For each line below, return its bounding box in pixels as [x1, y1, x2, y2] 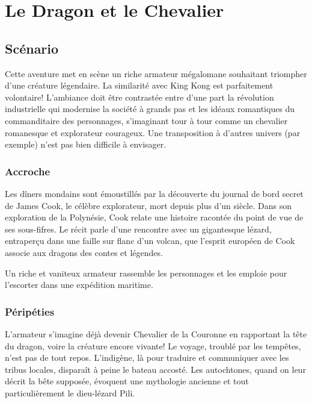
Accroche [5, 163, 50, 178]
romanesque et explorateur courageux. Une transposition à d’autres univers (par [5, 126, 301, 139]
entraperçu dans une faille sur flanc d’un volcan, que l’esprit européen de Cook [5, 234, 295, 247]
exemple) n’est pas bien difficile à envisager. [5, 138, 167, 151]
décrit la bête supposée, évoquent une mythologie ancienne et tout [5, 375, 249, 387]
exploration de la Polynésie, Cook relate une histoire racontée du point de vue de [5, 211, 304, 223]
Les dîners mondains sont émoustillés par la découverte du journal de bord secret [5, 187, 304, 199]
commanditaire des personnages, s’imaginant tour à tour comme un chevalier [5, 114, 288, 127]
